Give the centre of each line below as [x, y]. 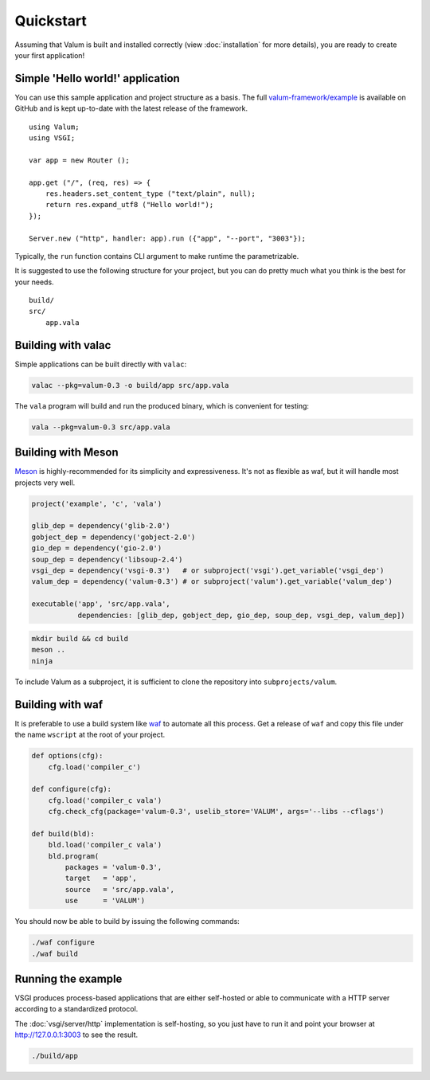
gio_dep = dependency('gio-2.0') [97, 548]
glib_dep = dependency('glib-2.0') [101, 526]
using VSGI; [52, 138]
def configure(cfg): [71, 789]
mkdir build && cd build [80, 639]
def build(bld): [63, 833]
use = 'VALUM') [105, 901]
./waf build [55, 953]
